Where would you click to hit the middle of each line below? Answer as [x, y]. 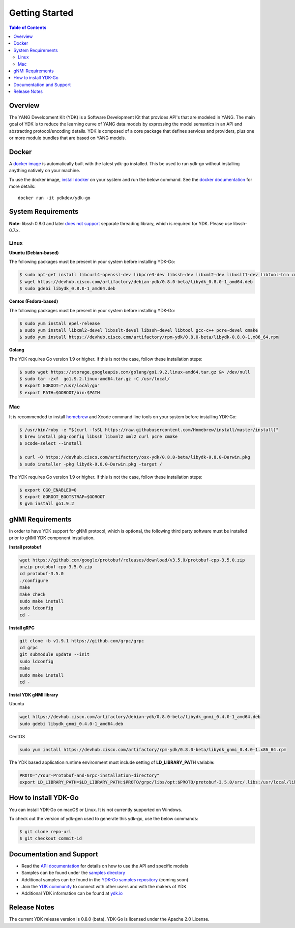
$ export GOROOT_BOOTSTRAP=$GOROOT [62, 497]
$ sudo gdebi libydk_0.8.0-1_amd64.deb [67, 289]
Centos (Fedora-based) [34, 301]
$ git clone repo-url [45, 831]
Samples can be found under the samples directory [73, 873]
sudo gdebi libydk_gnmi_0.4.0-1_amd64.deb [71, 724]
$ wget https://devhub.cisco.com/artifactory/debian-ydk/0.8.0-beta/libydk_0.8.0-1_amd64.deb [136, 282]
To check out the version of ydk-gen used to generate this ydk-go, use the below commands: [104, 818]
